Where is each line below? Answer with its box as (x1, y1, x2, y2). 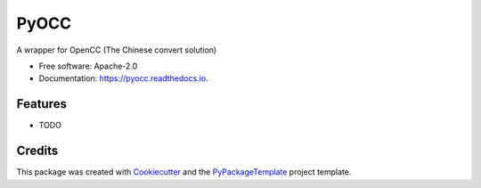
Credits (16, 143, 59, 159)
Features (16, 96, 67, 111)
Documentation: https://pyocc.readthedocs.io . (38, 73, 208, 84)
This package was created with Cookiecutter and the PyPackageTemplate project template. (16, 167, 352, 177)
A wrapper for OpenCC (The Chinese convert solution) (16, 45, 217, 55)
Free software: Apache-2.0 (38, 61, 138, 71)
